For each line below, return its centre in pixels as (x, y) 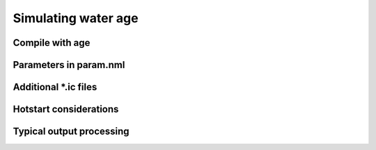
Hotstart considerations (66, 109)
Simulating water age (76, 18)
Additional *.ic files (55, 87)
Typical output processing (71, 132)
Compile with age (52, 43)
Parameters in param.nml (69, 65)
